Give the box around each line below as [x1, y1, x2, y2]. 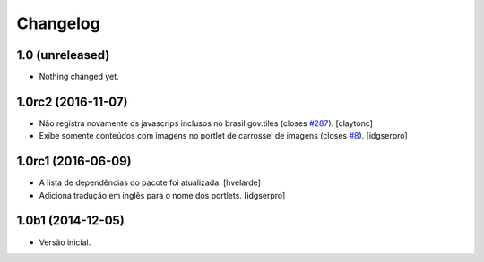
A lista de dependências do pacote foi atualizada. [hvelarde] [39, 177, 262, 188]
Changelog [16, 13, 100, 33]
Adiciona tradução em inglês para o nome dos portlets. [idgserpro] [39, 190, 286, 200]
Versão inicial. [39, 237, 91, 248]
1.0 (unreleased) [16, 47, 110, 63]
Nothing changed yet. [39, 72, 120, 82]
